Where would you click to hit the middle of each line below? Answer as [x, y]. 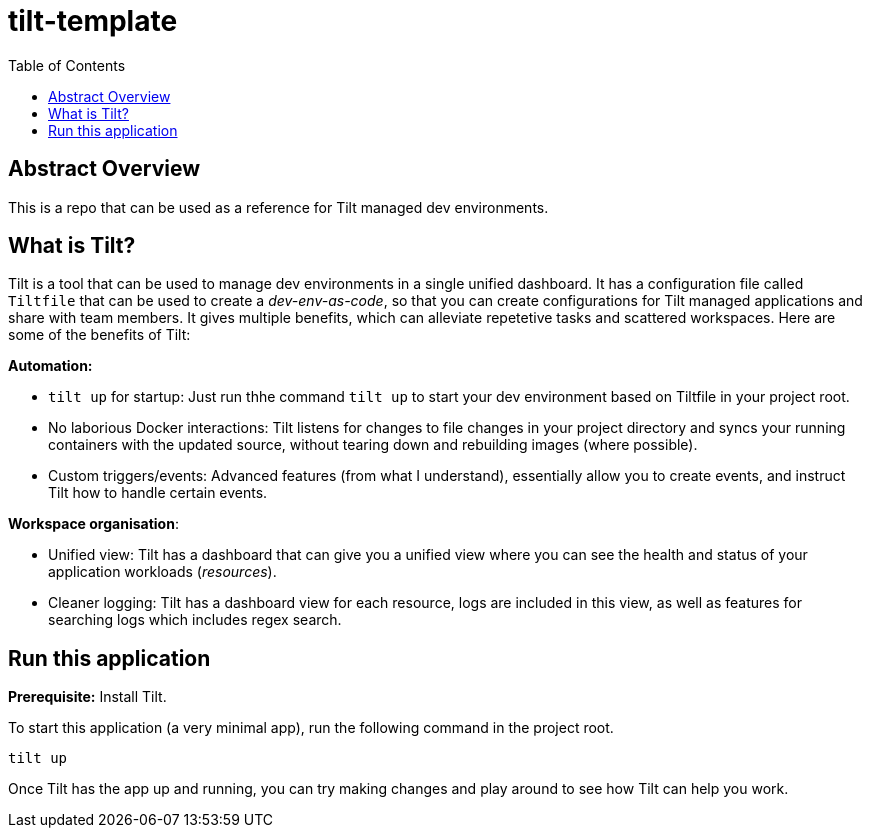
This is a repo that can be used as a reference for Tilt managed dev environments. [278, 207]
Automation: [50, 366]
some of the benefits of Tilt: [99, 335]
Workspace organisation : [93, 524]
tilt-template [93, 21]
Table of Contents [67, 65]
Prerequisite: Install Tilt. [87, 697]
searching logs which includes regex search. [195, 620]
